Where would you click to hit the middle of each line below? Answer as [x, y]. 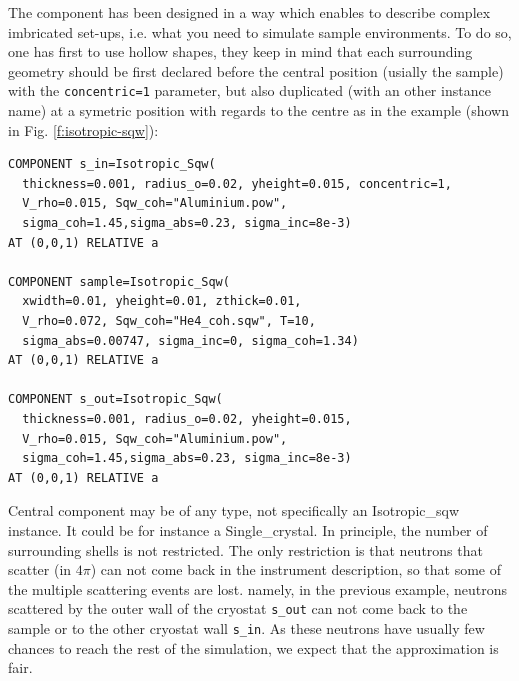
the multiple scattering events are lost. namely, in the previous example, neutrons [258, 588]
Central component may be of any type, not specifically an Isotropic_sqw [234, 510]
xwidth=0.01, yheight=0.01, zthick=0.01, [162, 301]
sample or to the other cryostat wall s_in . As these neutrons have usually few [246, 627]
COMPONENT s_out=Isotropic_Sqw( [115, 399]
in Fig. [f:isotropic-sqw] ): [83, 129]
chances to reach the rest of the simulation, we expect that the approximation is [253, 647]
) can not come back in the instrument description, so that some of [296, 569]
